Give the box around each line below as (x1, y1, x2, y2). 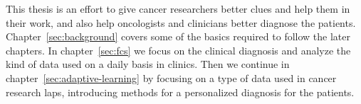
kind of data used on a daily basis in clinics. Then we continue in (6, 57, 290, 71)
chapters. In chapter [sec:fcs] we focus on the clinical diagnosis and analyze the (6, 42, 351, 57)
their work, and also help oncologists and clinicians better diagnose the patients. (6, 15, 356, 30)
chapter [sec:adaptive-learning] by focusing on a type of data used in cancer (6, 70, 337, 85)
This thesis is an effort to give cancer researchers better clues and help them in (6, 1, 350, 16)
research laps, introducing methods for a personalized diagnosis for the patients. (6, 84, 355, 99)
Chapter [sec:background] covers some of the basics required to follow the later (6, 29, 350, 44)
